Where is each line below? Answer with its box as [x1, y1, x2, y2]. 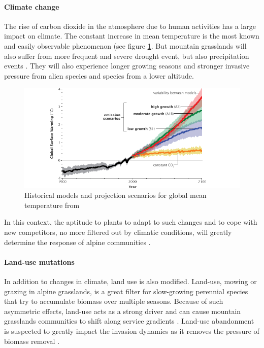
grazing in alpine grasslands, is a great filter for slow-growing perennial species [4, 286, 248, 296]
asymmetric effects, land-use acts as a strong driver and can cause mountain [4, 305, 241, 316]
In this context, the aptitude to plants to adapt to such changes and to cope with [4, 217, 257, 227]
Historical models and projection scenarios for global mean [24, 190, 207, 200]
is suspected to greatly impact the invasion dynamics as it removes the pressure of [4, 325, 259, 336]
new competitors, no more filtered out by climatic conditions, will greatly [4, 227, 232, 237]
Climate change [4, 1, 59, 12]
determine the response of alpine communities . [4, 236, 151, 247]
